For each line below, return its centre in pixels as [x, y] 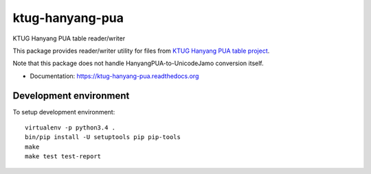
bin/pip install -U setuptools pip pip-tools [103, 137]
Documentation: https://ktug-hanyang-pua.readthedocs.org [114, 76]
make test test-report [63, 157]
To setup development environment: [64, 112]
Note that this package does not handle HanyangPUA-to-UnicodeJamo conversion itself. [138, 63]
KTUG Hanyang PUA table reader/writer [69, 38]
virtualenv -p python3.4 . [70, 128]
